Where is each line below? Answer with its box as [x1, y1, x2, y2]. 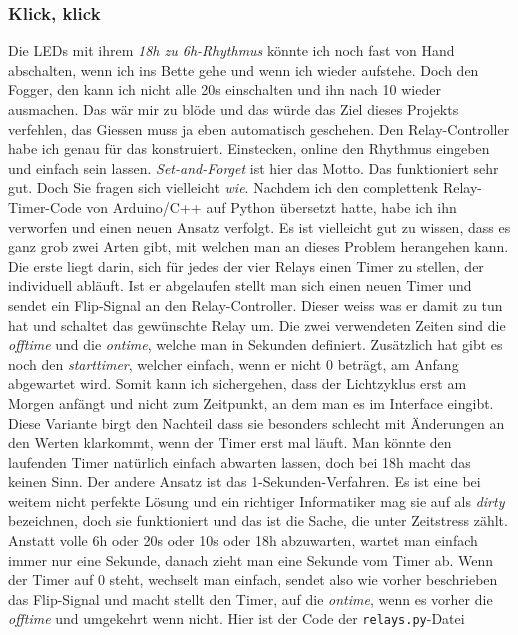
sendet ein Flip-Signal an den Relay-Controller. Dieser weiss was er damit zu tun [8, 294, 503, 315]
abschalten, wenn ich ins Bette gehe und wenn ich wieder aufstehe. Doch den [8, 59, 479, 80]
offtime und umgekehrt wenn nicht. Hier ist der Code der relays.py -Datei [8, 608, 465, 629]
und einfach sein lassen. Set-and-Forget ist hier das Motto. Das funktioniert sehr [8, 157, 499, 178]
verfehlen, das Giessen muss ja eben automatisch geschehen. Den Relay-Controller [8, 118, 510, 139]
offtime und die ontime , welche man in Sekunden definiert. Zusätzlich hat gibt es [8, 334, 503, 355]
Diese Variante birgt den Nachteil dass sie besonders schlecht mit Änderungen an [8, 412, 505, 433]
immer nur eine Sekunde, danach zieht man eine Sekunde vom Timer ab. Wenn [8, 549, 494, 570]
